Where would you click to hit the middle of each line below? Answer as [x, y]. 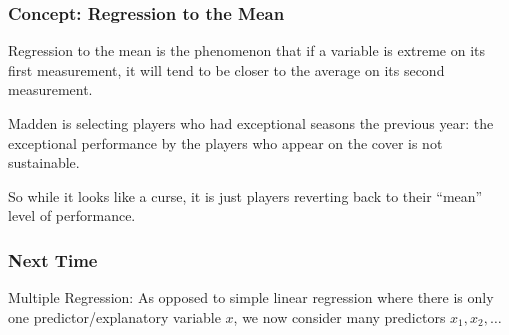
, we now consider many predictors [339, 316]
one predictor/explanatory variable [114, 316]
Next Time [53, 259]
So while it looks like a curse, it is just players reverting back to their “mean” [245, 195]
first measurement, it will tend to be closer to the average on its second [226, 69]
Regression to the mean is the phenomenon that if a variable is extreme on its [247, 50]
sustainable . [44, 162]
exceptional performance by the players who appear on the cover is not [225, 142]
